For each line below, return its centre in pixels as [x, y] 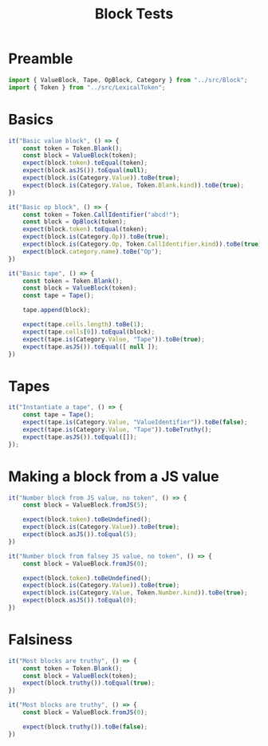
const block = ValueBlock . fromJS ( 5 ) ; [85, 505]
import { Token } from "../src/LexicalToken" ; [87, 87]
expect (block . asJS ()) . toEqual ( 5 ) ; [80, 535]
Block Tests [134, 14]
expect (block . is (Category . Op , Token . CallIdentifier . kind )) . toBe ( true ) [142, 244]
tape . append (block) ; [57, 310]
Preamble [41, 59]
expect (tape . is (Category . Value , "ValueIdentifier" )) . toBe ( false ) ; [135, 422]
